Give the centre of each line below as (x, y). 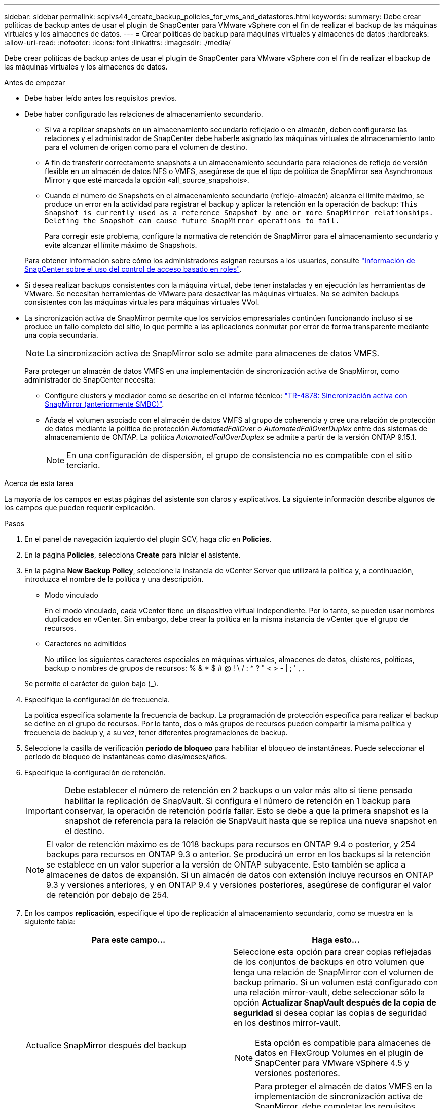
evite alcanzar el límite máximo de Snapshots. (121, 245)
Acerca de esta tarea (39, 483)
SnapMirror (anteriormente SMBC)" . (104, 404)
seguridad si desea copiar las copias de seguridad (330, 1013)
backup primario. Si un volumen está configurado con (336, 982)
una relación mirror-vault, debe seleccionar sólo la (329, 992)
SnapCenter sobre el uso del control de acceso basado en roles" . (133, 269)
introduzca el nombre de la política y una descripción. (114, 579)
